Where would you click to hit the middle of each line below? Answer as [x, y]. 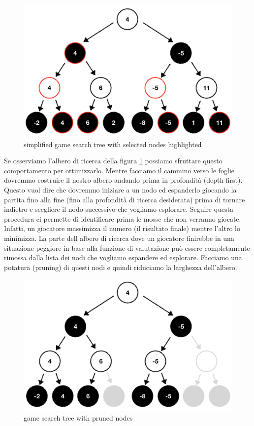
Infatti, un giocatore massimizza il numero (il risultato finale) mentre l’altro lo [122, 228]
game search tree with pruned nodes [78, 418]
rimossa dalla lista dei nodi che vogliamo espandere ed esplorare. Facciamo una [123, 257]
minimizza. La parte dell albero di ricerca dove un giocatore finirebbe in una [119, 238]
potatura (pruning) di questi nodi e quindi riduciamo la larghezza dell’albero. [121, 267]
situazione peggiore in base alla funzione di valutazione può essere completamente [127, 248]
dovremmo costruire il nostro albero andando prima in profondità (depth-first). [123, 180]
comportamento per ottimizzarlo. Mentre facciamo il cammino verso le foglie [119, 170]
